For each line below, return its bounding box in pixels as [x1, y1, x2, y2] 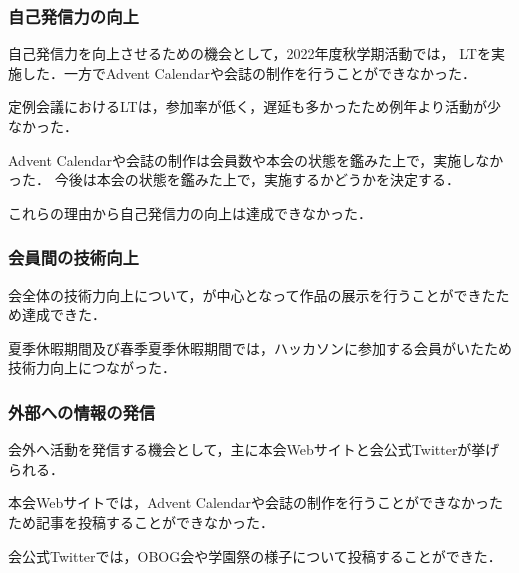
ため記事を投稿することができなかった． [8, 511, 274, 532]
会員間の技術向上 [8, 245, 139, 270]
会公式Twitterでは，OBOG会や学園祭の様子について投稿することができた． [8, 545, 502, 566]
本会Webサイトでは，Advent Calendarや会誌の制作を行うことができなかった [8, 492, 504, 513]
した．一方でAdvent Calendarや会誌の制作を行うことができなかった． [21, 62, 476, 83]
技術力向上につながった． [8, 357, 176, 378]
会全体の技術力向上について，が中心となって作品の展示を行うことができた [8, 284, 496, 305]
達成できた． [21, 304, 106, 325]
